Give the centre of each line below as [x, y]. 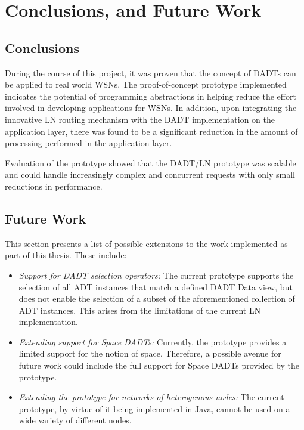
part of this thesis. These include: [66, 255]
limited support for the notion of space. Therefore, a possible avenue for [150, 353]
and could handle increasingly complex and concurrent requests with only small [150, 174]
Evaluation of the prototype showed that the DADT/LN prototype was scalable [151, 163]
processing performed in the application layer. [89, 143]
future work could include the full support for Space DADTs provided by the [159, 365]
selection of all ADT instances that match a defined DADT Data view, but [156, 287]
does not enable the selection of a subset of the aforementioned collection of [157, 298]
